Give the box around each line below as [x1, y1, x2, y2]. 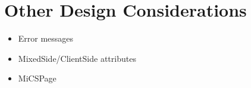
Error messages [18, 32, 74, 45]
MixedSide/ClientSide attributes [18, 52, 136, 64]
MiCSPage [18, 72, 57, 84]
